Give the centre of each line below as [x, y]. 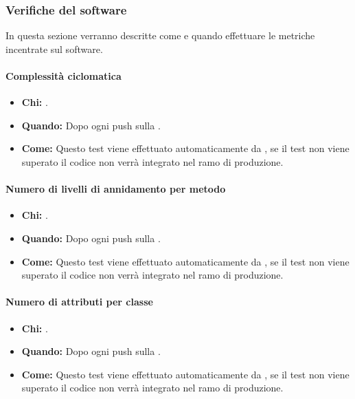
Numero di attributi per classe [79, 302]
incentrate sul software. [54, 48]
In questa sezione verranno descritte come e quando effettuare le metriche [160, 35]
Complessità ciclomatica [64, 76]
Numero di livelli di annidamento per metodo [116, 189]
